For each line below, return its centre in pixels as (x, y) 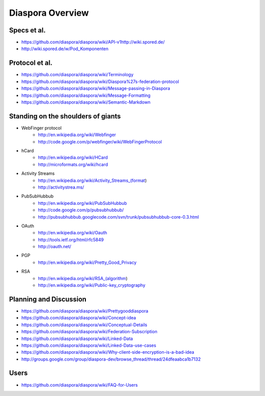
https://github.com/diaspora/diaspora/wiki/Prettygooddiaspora (85, 311)
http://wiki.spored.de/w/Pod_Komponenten (65, 49)
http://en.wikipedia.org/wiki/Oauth (73, 233)
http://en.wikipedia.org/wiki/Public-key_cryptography (92, 285)
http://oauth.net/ (54, 247)
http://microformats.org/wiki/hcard (73, 164)
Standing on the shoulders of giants (65, 116)
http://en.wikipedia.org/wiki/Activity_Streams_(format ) (93, 180)
